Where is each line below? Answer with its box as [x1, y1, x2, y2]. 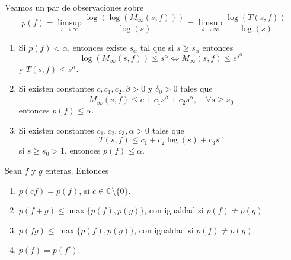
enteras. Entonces [45, 164, 109, 176]
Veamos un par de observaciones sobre [5, 1, 144, 13]
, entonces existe [68, 41, 127, 53]
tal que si [140, 41, 174, 53]
